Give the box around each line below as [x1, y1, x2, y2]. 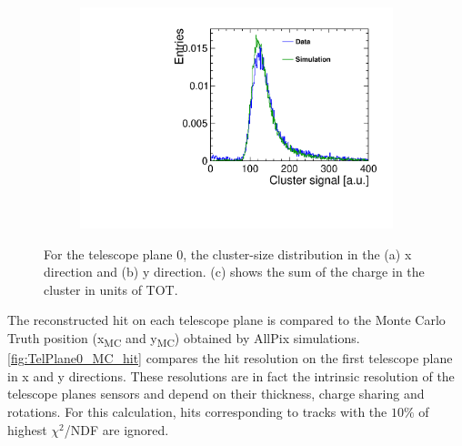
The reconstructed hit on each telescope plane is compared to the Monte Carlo [7, 310, 446, 329]
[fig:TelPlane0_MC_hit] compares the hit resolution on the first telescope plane [7, 349, 453, 368]
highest [7, 420, 47, 439]
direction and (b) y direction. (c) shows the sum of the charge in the [44, 262, 425, 281]
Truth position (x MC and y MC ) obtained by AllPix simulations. [7, 329, 360, 350]
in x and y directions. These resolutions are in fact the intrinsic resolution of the [7, 366, 455, 385]
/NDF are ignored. [64, 420, 169, 439]
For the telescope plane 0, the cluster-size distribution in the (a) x [44, 244, 412, 263]
